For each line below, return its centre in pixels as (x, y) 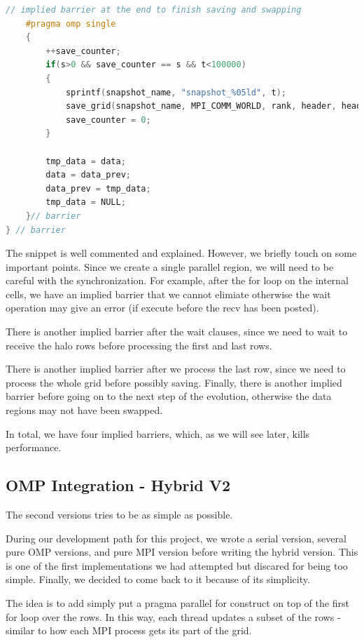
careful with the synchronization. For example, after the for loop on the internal (177, 280)
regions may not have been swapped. (84, 410)
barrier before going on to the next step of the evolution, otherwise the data (169, 396)
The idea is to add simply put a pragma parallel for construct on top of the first (177, 602)
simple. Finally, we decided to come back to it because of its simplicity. (158, 579)
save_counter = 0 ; (108, 120)
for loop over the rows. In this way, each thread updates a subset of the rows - (173, 616)
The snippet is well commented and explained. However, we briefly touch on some (181, 253)
